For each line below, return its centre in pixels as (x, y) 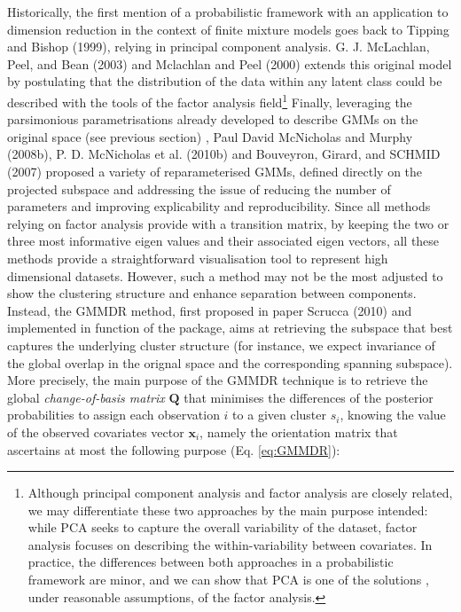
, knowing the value (393, 415)
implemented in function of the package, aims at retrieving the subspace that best (230, 328)
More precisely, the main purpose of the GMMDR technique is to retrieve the (218, 380)
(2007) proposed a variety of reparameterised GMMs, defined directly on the (215, 171)
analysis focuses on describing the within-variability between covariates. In (230, 544)
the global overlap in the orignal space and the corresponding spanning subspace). (230, 362)
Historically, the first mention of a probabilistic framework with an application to (228, 12)
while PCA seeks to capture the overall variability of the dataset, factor (223, 527)
